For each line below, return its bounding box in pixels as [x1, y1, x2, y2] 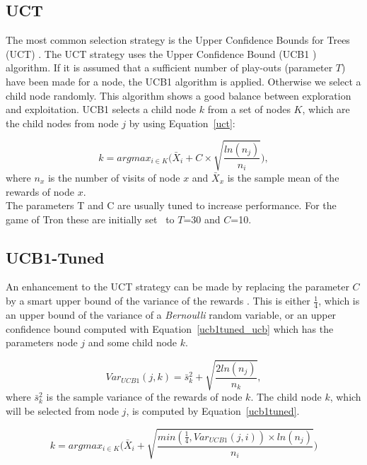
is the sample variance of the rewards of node [46, 389, 243, 404]
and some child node [88, 335, 177, 350]
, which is [318, 293, 360, 308]
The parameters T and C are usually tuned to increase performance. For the [6, 198, 337, 213]
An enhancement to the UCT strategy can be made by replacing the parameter [6, 279, 349, 294]
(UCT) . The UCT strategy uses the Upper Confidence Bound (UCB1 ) [6, 46, 317, 61]
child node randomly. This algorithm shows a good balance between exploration [6, 88, 351, 102]
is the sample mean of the [227, 170, 339, 184]
